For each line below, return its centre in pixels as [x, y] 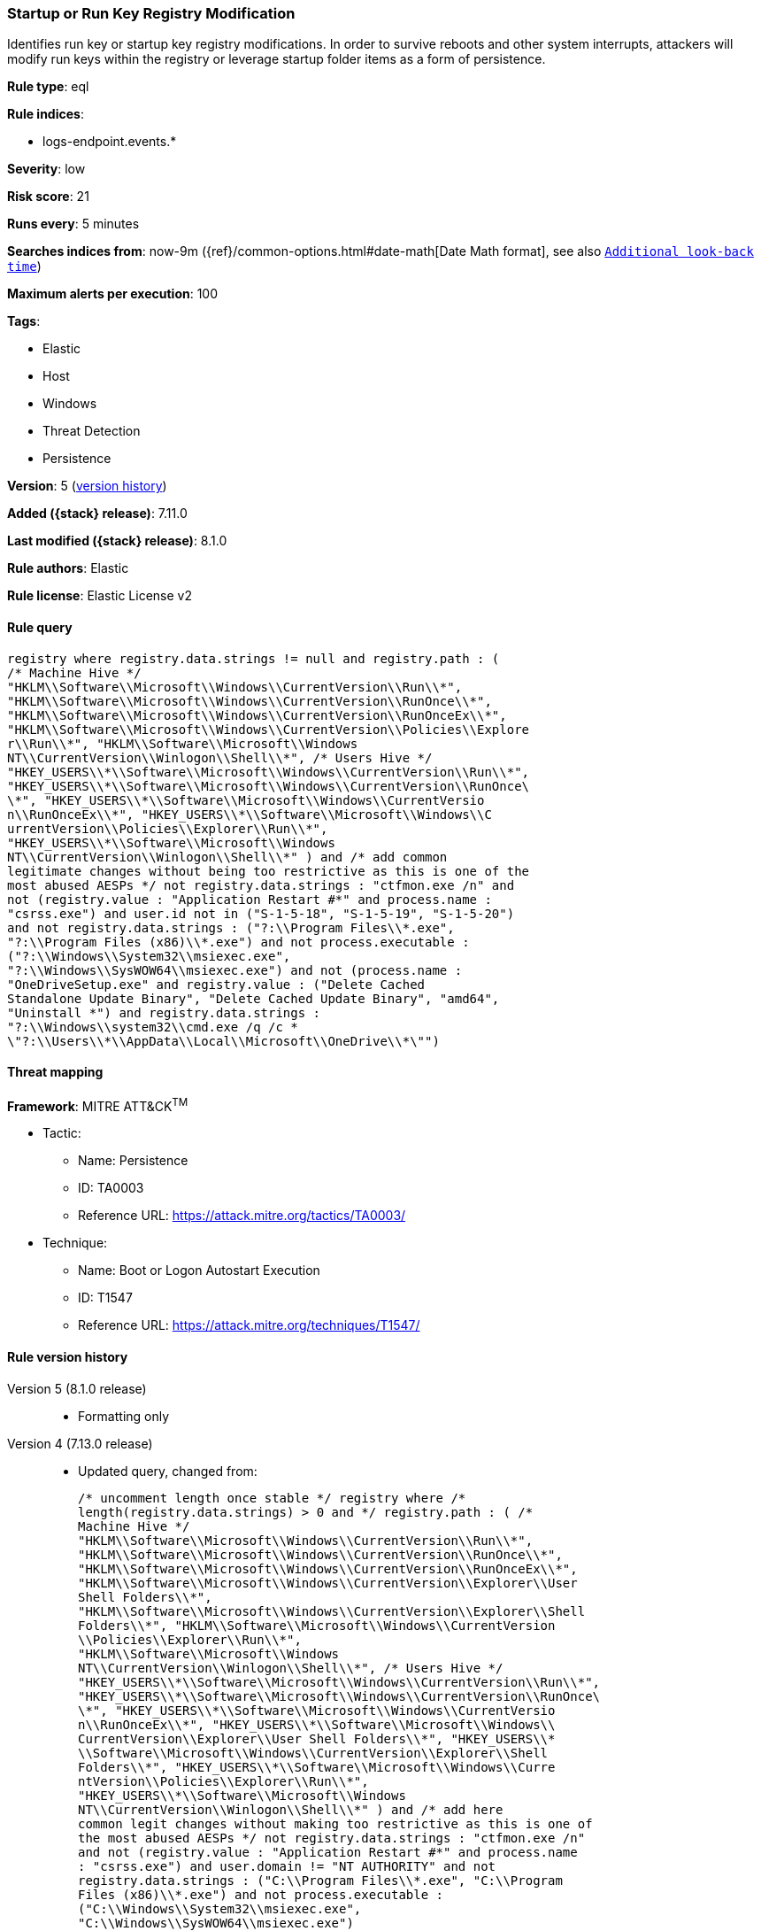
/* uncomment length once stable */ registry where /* [272, 1498]
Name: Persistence [133, 1161]
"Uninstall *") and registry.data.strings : [164, 1012]
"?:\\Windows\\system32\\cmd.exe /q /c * [153, 1027]
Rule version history [68, 1357]
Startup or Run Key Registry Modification [151, 13]
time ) [24, 266]
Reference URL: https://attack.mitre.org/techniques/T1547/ [249, 1325]
